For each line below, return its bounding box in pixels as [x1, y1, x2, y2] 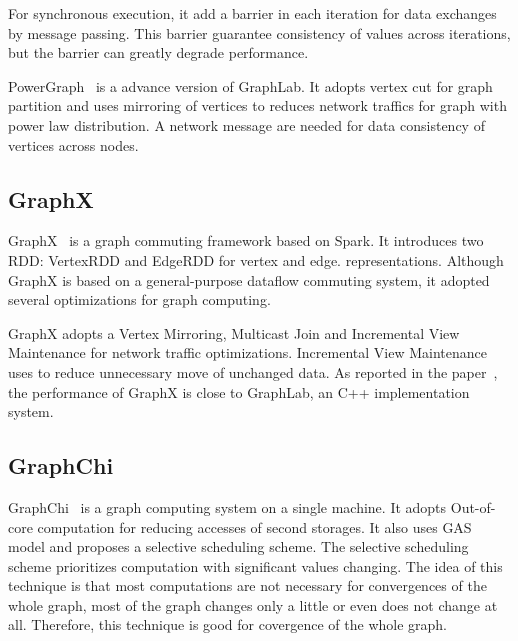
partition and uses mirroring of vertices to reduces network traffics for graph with [8, 95, 507, 116]
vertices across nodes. [8, 134, 139, 155]
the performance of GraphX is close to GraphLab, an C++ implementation [8, 381, 470, 402]
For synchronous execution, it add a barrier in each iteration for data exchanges [8, 3, 497, 23]
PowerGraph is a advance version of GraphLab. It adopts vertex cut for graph [8, 75, 493, 96]
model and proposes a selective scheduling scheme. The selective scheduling [8, 536, 469, 557]
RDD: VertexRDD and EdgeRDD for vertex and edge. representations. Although [8, 249, 504, 270]
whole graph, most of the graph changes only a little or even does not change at [8, 594, 498, 615]
